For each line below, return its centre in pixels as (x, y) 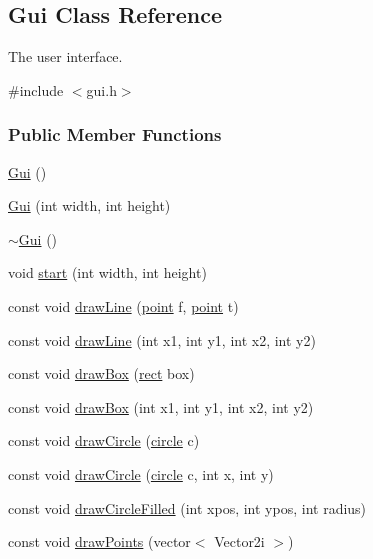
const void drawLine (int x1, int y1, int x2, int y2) (162, 339)
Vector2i (239, 541)
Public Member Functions (115, 134)
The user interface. (65, 56)
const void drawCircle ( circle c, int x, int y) (141, 473)
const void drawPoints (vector (99, 541)
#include (36, 89)
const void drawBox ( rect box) (101, 373)
